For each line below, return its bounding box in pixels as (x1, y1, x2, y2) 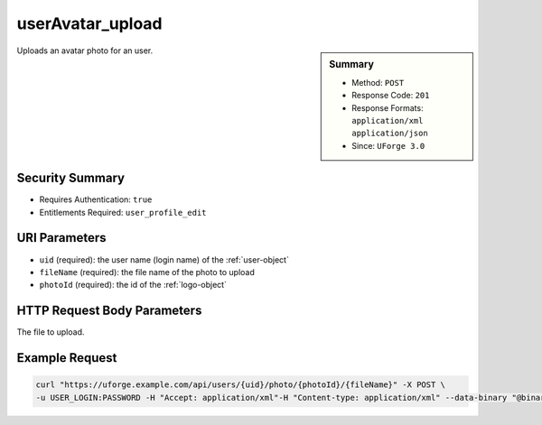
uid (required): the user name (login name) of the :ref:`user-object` (39, 254, 289, 265)
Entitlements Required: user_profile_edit (39, 207, 207, 217)
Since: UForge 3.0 (351, 140, 425, 151)
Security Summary (16, 171, 126, 186)
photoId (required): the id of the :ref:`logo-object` (39, 280, 228, 291)
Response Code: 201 (351, 90, 430, 101)
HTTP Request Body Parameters (16, 303, 202, 319)
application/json (351, 128, 428, 139)
